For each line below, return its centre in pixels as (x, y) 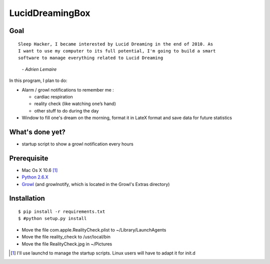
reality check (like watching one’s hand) (75, 104)
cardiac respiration (54, 96)
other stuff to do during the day (66, 110)
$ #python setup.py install (52, 218)
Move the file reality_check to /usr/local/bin (66, 237)
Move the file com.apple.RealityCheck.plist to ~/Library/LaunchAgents (94, 229)
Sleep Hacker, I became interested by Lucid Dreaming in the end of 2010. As (116, 44)
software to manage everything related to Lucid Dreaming (91, 58)
